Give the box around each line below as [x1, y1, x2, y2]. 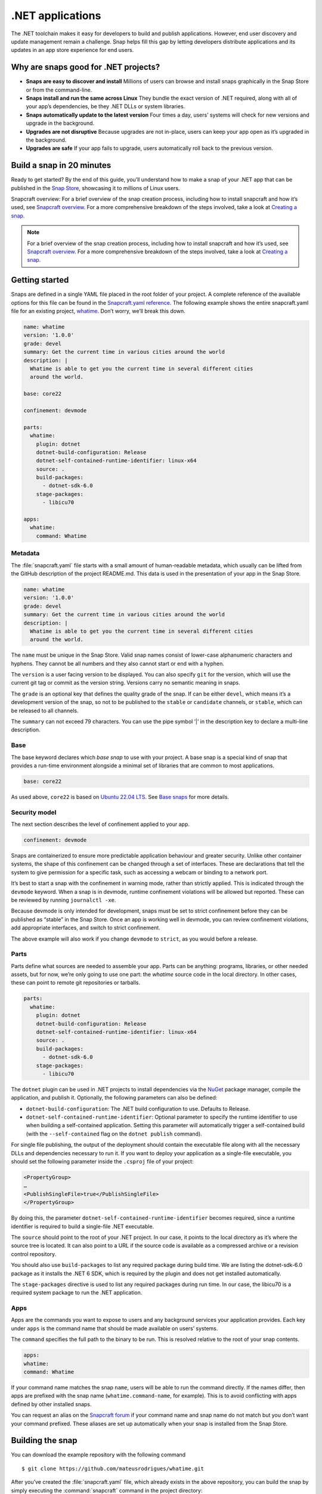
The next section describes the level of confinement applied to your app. [11, 821, 190, 828]
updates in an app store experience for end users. [11, 47, 134, 54]
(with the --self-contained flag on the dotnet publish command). [26, 1130, 202, 1137]
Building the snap [11, 1435, 78, 1446]
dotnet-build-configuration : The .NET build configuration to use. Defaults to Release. [26, 1105, 250, 1112]
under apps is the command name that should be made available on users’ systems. [11, 1324, 218, 1332]
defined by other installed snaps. [11, 1400, 92, 1407]
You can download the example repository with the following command [11, 1451, 186, 1458]
